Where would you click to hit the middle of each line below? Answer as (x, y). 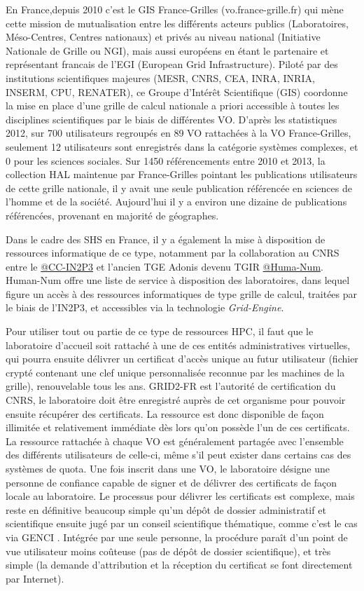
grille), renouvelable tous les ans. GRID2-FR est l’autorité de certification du (171, 386)
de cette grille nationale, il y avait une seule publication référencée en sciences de (179, 188)
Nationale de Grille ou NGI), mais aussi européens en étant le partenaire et (167, 50)
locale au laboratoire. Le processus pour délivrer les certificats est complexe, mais (180, 496)
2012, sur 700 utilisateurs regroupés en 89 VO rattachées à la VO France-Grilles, (178, 133)
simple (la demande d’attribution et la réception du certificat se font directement (179, 565)
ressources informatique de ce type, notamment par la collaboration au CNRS (173, 253)
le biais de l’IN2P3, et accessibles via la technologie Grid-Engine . (145, 307)
